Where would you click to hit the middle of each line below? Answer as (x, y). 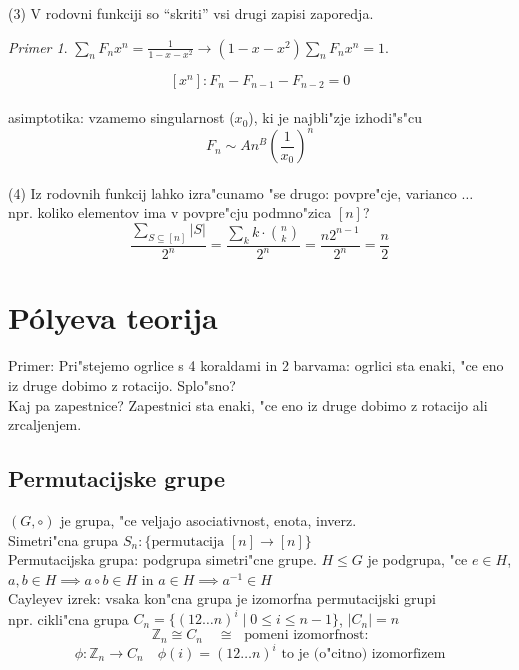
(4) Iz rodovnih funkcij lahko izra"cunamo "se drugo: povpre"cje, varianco (232, 192)
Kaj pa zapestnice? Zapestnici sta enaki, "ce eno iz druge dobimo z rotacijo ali (248, 404)
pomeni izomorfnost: (306, 635)
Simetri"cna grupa (63, 539)
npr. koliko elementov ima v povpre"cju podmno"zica (170, 212)
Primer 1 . (38, 46)
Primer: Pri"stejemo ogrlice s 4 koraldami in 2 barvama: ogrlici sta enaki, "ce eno (256, 365)
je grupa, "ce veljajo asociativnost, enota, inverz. (208, 520)
